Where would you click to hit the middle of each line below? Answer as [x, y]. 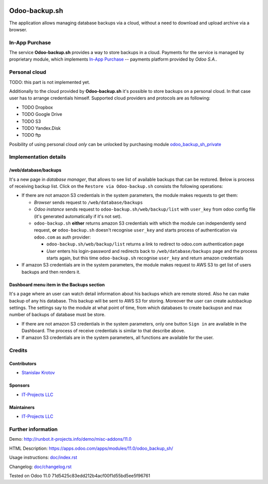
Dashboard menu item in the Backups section [57, 284]
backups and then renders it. [51, 272]
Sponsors [19, 386]
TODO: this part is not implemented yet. [50, 82]
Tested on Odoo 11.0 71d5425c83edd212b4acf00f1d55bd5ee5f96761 [80, 476]
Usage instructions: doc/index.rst [43, 458]
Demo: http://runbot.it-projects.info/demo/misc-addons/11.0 [70, 439]
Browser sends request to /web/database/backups [89, 202]
